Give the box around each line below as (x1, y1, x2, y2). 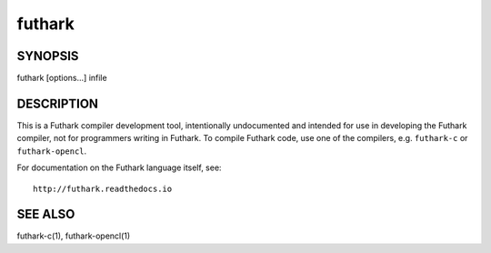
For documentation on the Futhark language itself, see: (16, 162, 222, 173)
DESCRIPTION (16, 96, 99, 111)
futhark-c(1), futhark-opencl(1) (16, 230, 131, 241)
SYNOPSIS (16, 48, 79, 64)
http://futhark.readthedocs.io (33, 183, 173, 194)
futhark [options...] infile (16, 73, 108, 84)
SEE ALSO (16, 207, 75, 222)
